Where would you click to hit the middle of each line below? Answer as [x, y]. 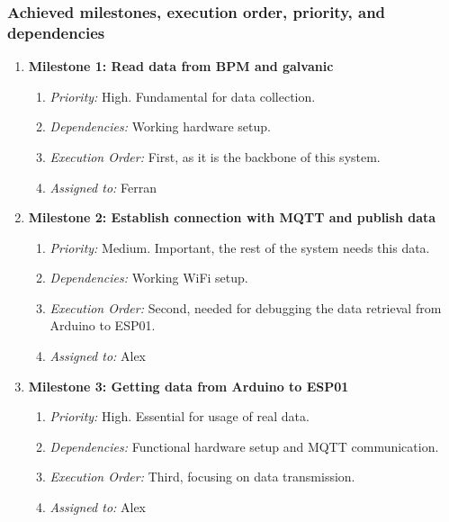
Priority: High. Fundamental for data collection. [183, 96]
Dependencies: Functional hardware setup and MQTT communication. [244, 446]
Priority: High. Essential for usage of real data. [180, 416]
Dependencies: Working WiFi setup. [149, 278]
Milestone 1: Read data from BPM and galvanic [181, 66]
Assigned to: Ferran [103, 187]
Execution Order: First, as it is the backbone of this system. [215, 156]
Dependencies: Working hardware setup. [160, 126]
